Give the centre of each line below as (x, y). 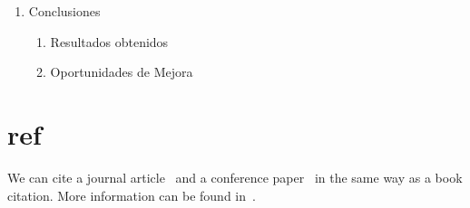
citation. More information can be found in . (132, 195)
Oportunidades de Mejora (122, 72)
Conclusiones (64, 11)
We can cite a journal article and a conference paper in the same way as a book (235, 177)
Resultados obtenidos (109, 41)
